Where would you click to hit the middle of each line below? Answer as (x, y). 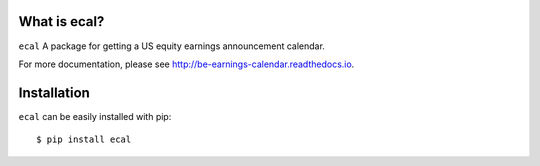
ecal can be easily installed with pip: (95, 116)
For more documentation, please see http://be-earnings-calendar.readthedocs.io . (186, 64)
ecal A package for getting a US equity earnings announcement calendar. (171, 46)
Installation (54, 92)
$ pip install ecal (84, 139)
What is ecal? (61, 21)
